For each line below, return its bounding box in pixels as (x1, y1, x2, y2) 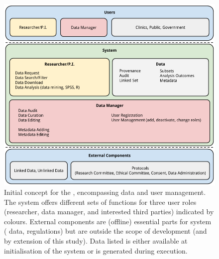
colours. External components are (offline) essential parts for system (4, 216, 212, 226)
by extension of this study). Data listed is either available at (4, 236, 188, 246)
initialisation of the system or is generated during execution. (4, 245, 188, 256)
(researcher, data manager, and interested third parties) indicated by (4, 206, 214, 217)
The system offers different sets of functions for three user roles (4, 196, 197, 207)
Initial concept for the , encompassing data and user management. (4, 187, 206, 197)
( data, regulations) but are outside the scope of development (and (4, 226, 207, 236)
